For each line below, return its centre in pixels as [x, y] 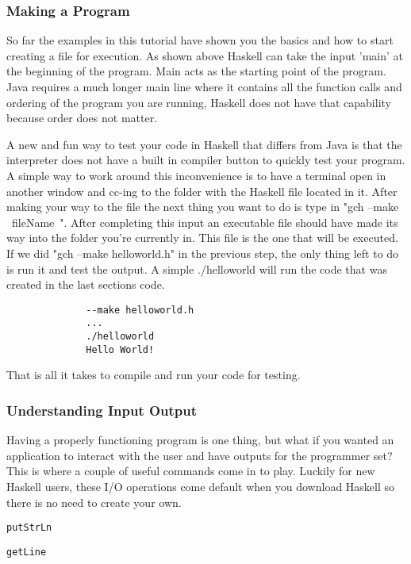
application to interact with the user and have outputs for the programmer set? [200, 455]
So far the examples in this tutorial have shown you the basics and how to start [200, 40]
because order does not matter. [82, 118]
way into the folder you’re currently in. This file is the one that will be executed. [202, 238]
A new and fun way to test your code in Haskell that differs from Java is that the [204, 144]
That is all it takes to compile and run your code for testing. [154, 375]
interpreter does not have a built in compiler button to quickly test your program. [206, 160]
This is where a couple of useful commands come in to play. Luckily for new [191, 471]
